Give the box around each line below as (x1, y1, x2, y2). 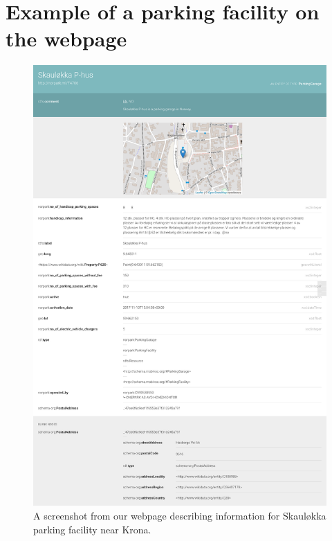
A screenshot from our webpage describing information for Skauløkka (33, 508, 326, 522)
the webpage (6, 24, 127, 53)
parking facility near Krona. (33, 522, 151, 536)
